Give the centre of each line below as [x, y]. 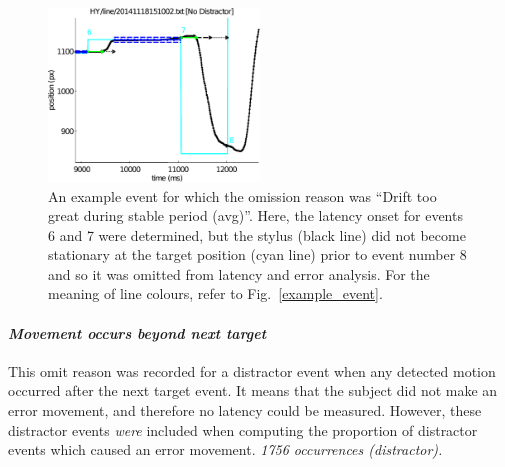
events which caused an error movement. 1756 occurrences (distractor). [225, 449]
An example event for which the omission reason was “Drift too [242, 195]
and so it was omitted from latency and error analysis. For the [239, 273]
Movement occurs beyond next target [137, 332]
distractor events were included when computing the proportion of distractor [243, 429]
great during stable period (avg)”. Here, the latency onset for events [255, 215]
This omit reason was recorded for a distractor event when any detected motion [252, 370]
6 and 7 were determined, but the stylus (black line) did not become [257, 234]
